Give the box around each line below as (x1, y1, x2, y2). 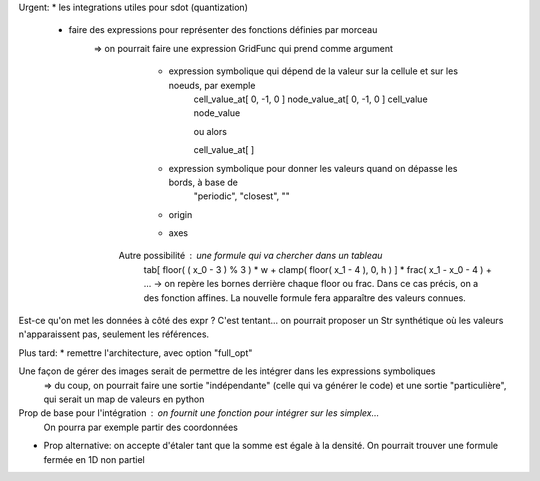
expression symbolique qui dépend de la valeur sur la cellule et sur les (168, 65, 459, 77)
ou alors (193, 125, 227, 137)
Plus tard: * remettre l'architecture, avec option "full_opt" (18, 346, 253, 359)
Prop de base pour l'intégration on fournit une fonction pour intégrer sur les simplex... (18, 407, 380, 419)
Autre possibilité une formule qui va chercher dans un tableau (118, 250, 383, 262)
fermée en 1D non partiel (43, 453, 145, 465)
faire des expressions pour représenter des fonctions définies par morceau (68, 24, 378, 36)
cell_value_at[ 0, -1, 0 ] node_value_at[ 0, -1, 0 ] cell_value (193, 93, 429, 105)
